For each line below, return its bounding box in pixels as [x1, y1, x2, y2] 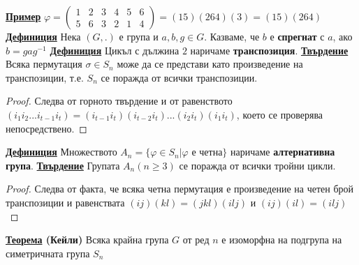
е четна [191, 148, 223, 158]
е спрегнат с [270, 29, 325, 43]
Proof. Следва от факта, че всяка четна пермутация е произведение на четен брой [6, 181, 354, 196]
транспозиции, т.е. [6, 70, 84, 84]
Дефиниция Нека [6, 29, 81, 43]
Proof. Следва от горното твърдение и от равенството [6, 93, 233, 108]
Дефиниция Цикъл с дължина [50, 43, 179, 57]
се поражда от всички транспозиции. [101, 70, 258, 84]
